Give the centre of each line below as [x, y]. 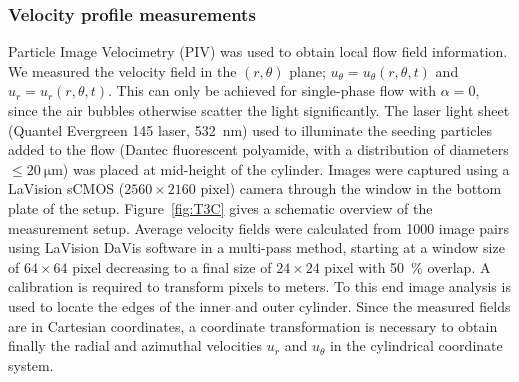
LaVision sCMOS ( [66, 188]
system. [31, 364]
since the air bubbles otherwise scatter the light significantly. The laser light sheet [259, 110]
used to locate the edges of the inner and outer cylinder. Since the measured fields [259, 305]
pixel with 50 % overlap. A [407, 266]
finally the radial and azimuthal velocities [135, 345]
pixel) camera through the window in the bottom [351, 188]
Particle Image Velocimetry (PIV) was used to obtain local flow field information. [258, 51]
